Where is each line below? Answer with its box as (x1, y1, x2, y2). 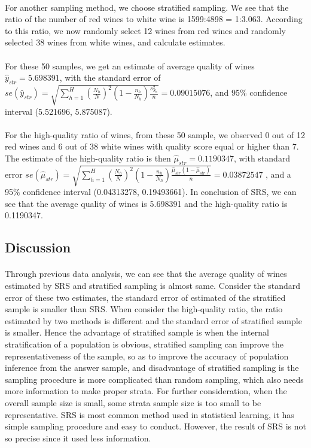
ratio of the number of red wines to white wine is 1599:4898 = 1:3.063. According (5, 13, 303, 25)
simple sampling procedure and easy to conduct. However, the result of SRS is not (5, 420, 306, 432)
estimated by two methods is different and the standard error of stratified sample (5, 314, 302, 327)
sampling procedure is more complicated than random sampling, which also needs (5, 373, 304, 385)
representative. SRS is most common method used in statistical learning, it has (5, 408, 294, 420)
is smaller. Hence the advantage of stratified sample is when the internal (5, 326, 269, 339)
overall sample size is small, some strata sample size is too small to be (5, 396, 261, 409)
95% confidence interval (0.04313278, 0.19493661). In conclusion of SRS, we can (5, 185, 297, 198)
